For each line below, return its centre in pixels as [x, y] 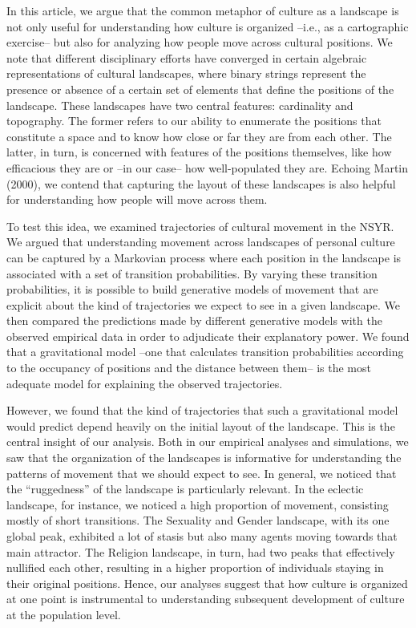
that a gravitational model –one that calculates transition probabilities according [205, 352]
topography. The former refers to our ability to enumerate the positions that [194, 121]
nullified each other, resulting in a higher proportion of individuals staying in [195, 567]
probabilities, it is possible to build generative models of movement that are [192, 289]
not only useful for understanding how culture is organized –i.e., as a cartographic [208, 26]
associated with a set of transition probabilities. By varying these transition [192, 273]
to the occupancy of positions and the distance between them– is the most [189, 368]
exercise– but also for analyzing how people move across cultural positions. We [200, 42]
